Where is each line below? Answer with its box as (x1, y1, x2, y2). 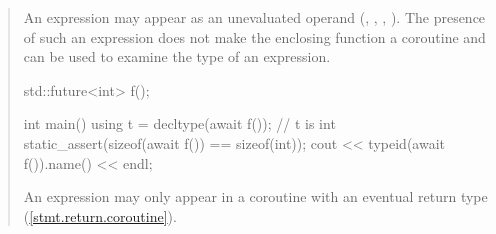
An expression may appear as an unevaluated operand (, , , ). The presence (23, 7, 486, 27)
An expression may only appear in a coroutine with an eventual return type (23, 186, 488, 207)
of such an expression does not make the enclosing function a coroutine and (23, 26, 486, 47)
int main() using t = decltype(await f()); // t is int (23, 113, 336, 134)
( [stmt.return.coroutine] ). (23, 205, 177, 226)
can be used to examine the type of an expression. (23, 46, 331, 67)
